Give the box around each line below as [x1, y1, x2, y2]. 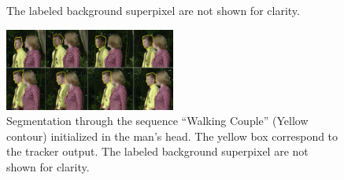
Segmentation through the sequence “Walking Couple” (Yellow [6, 112, 309, 129]
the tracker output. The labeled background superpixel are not [6, 143, 309, 160]
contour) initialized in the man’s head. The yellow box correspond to [6, 127, 338, 144]
